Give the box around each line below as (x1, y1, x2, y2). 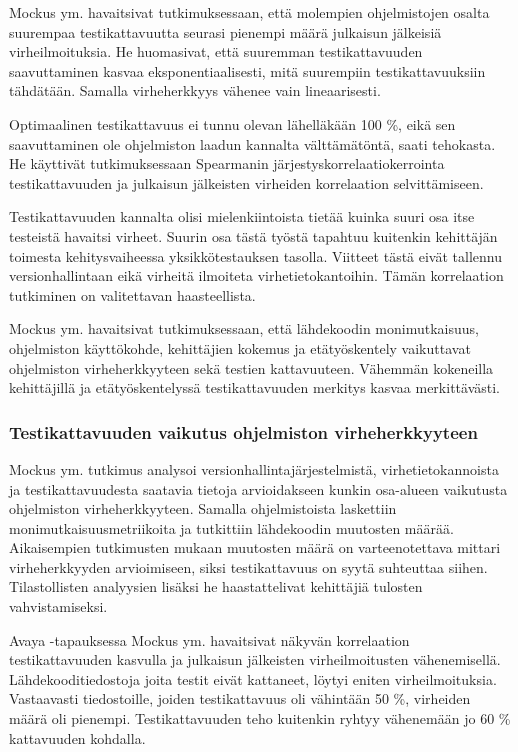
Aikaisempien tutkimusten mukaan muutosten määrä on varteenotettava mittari (9, 537, 501, 558)
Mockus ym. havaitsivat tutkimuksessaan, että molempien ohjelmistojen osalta (9, 2, 490, 22)
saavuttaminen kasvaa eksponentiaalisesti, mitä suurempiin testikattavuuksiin (9, 60, 486, 81)
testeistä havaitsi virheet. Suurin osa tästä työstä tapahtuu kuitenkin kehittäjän (9, 225, 498, 246)
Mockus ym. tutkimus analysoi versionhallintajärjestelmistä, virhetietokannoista (9, 458, 499, 479)
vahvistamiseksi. (9, 596, 108, 617)
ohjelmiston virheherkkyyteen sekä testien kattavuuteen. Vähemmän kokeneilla (9, 357, 494, 378)
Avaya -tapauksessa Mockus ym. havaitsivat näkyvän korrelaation (9, 629, 410, 650)
